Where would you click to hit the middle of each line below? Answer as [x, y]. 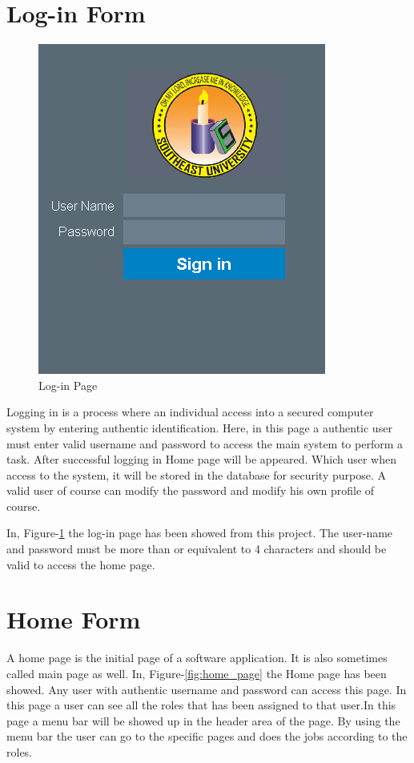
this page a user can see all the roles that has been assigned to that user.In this [201, 705]
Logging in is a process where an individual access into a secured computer [190, 412]
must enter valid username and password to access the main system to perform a [205, 443]
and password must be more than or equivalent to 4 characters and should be [197, 549]
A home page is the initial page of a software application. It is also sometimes [197, 658]
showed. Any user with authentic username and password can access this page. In [207, 689]
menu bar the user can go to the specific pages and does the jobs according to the [207, 736]
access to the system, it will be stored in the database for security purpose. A [196, 474]
